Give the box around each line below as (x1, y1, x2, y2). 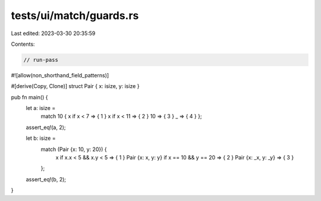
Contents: (11, 40, 35, 48)
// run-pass (23, 56, 59, 63)
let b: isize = (26, 134, 56, 142)
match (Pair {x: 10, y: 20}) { (40, 146, 107, 153)
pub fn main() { (11, 93, 48, 100)
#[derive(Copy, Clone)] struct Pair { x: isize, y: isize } (11, 83, 140, 90)
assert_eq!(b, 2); (26, 175, 67, 183)
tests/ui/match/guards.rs (11, 9, 139, 22)
